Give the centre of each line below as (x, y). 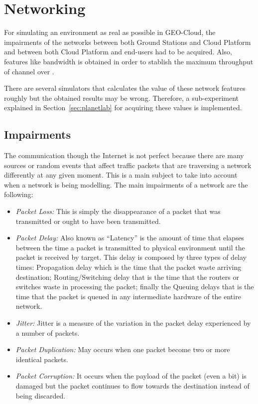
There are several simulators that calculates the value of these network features (125, 88)
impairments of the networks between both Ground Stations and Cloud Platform (128, 42)
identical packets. (42, 359)
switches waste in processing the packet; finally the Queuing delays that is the (135, 287)
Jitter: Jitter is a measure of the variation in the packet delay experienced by (133, 322)
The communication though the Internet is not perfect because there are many (124, 155)
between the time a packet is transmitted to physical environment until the (130, 247)
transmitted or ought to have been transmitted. (88, 221)
